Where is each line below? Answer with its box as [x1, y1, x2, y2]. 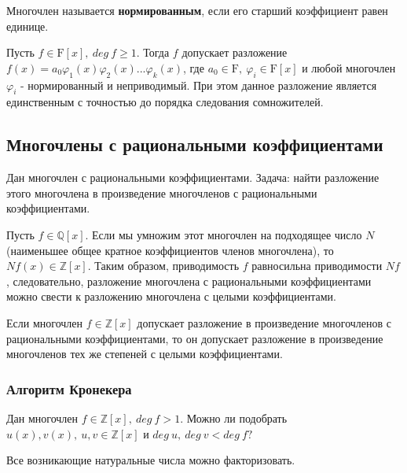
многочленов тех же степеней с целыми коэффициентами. [6, 346, 283, 362]
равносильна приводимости [251, 257, 383, 274]
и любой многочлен [302, 59, 396, 76]
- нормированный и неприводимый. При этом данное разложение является [20, 76, 377, 93]
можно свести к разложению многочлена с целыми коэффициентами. [6, 288, 336, 305]
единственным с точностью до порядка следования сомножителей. [6, 94, 324, 110]
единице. [6, 17, 49, 34]
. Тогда [136, 44, 170, 61]
